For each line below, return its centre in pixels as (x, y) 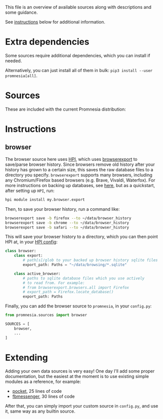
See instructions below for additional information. (55, 22)
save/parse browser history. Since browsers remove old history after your (80, 164)
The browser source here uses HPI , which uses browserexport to (71, 159)
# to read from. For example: (54, 283)
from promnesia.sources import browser (46, 315)
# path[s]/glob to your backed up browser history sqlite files (90, 260)
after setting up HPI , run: (30, 190)
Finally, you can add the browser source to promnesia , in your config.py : (79, 306)
